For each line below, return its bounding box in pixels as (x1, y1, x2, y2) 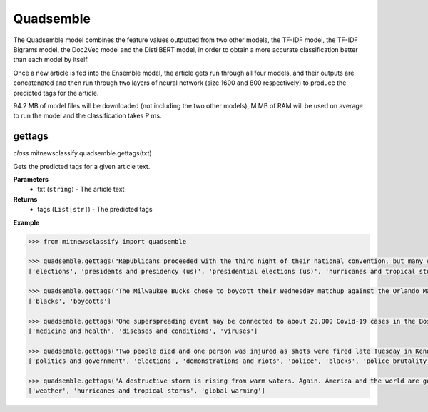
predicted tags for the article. (13, 88, 99, 97)
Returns (13, 195, 38, 203)
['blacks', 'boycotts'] (28, 297, 112, 305)
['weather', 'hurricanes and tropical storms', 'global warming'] (28, 387, 265, 395)
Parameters (13, 175, 49, 183)
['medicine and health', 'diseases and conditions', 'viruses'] (28, 327, 258, 335)
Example (13, 218, 40, 227)
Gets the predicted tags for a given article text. (13, 162, 151, 170)
